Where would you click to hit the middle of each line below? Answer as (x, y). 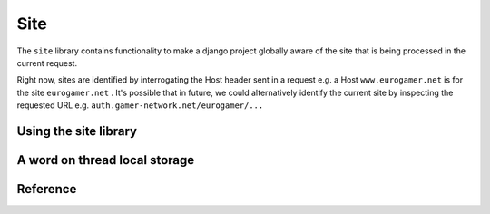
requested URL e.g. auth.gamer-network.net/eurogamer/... (140, 105)
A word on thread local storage (106, 160)
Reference (47, 189)
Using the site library (77, 131)
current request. (47, 63)
